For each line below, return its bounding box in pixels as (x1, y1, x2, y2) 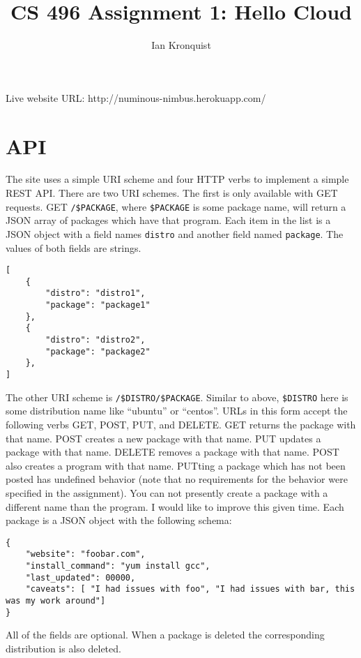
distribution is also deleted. (6, 641, 121, 655)
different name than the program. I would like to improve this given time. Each (6, 499, 344, 514)
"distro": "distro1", (45, 288, 146, 299)
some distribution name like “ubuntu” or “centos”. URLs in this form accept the (6, 403, 348, 418)
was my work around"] (6, 595, 106, 606)
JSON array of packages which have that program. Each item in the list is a (6, 213, 331, 227)
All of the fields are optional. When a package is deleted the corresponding (6, 627, 325, 642)
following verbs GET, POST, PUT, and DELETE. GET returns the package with (6, 417, 356, 431)
